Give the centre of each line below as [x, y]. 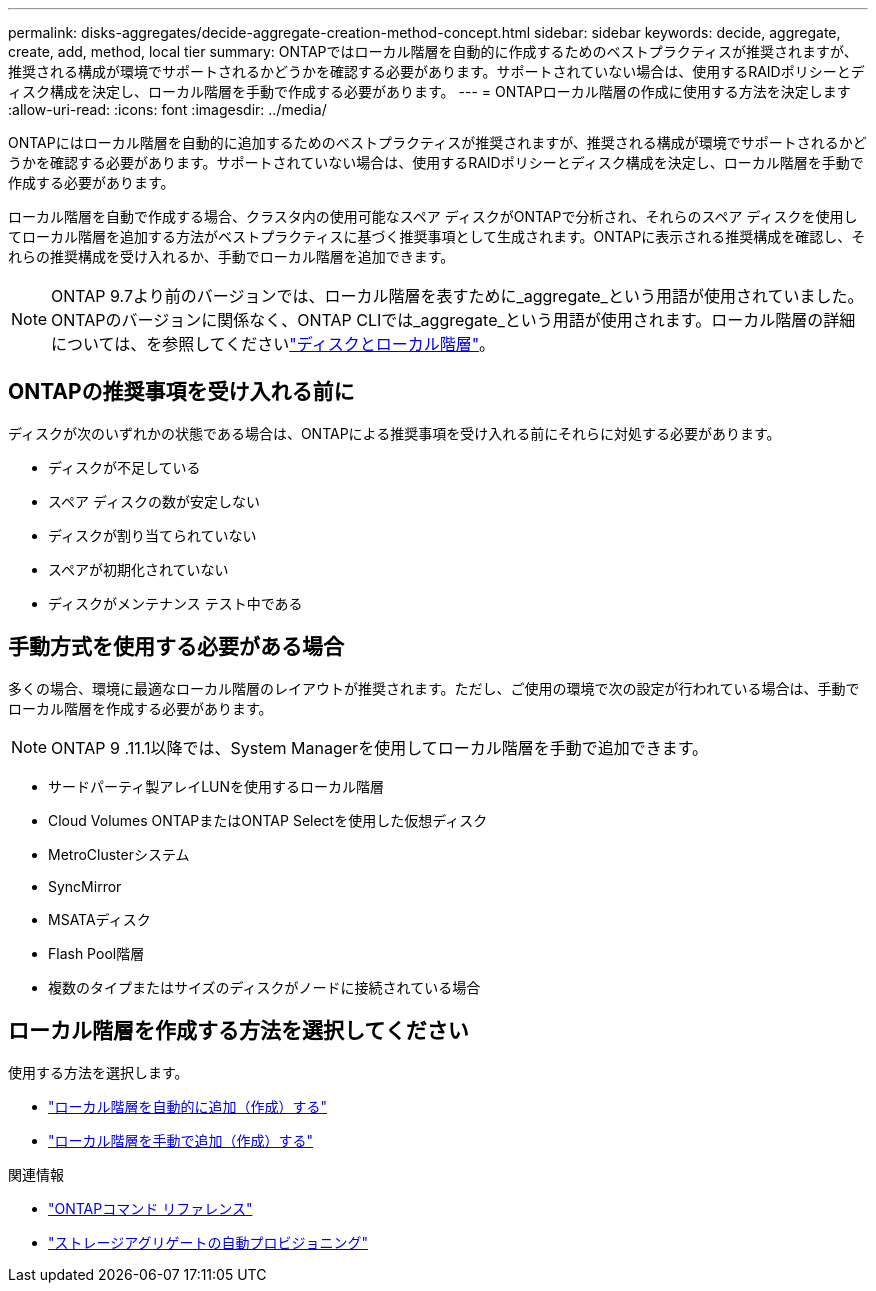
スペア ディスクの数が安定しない [154, 501]
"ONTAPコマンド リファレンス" [150, 1208]
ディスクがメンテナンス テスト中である [175, 603]
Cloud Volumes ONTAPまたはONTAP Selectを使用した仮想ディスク [268, 820]
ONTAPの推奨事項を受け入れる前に [181, 392]
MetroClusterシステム [119, 854]
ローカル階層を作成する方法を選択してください [238, 1031]
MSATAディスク [99, 919]
